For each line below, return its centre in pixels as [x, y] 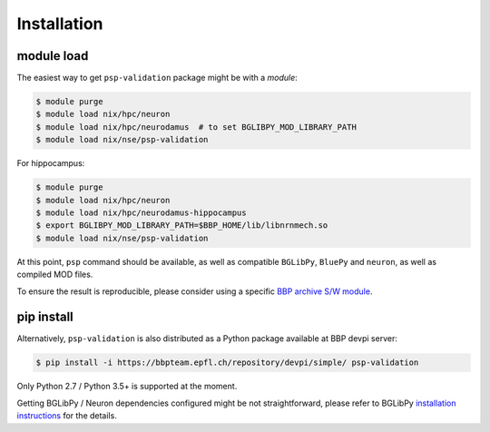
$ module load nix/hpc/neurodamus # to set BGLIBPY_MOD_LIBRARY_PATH [196, 127]
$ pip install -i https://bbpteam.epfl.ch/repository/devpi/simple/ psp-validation [227, 363]
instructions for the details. [67, 416]
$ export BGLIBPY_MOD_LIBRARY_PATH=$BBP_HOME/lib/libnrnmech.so [182, 226]
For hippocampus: [51, 163]
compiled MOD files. [55, 275]
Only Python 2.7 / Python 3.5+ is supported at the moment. [127, 387]
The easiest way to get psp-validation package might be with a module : [157, 78]
